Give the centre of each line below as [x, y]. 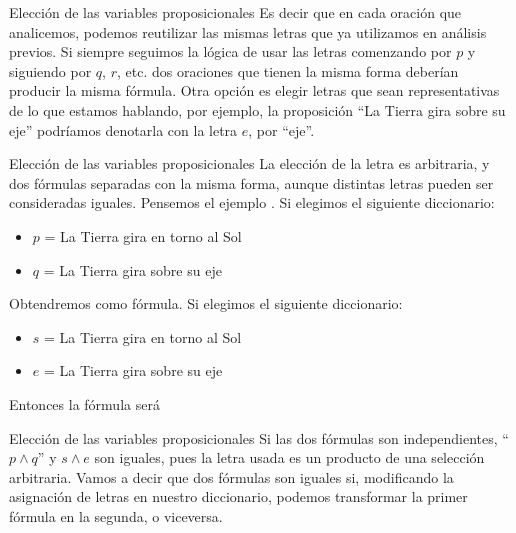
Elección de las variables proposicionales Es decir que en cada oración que [235, 12]
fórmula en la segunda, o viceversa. [116, 515]
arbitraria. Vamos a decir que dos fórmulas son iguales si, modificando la [231, 476]
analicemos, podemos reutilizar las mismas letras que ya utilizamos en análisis [248, 31]
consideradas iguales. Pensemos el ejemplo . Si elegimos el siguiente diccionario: [252, 202]
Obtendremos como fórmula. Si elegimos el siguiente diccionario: [206, 303]
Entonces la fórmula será [84, 403]
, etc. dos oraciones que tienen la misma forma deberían [288, 70]
